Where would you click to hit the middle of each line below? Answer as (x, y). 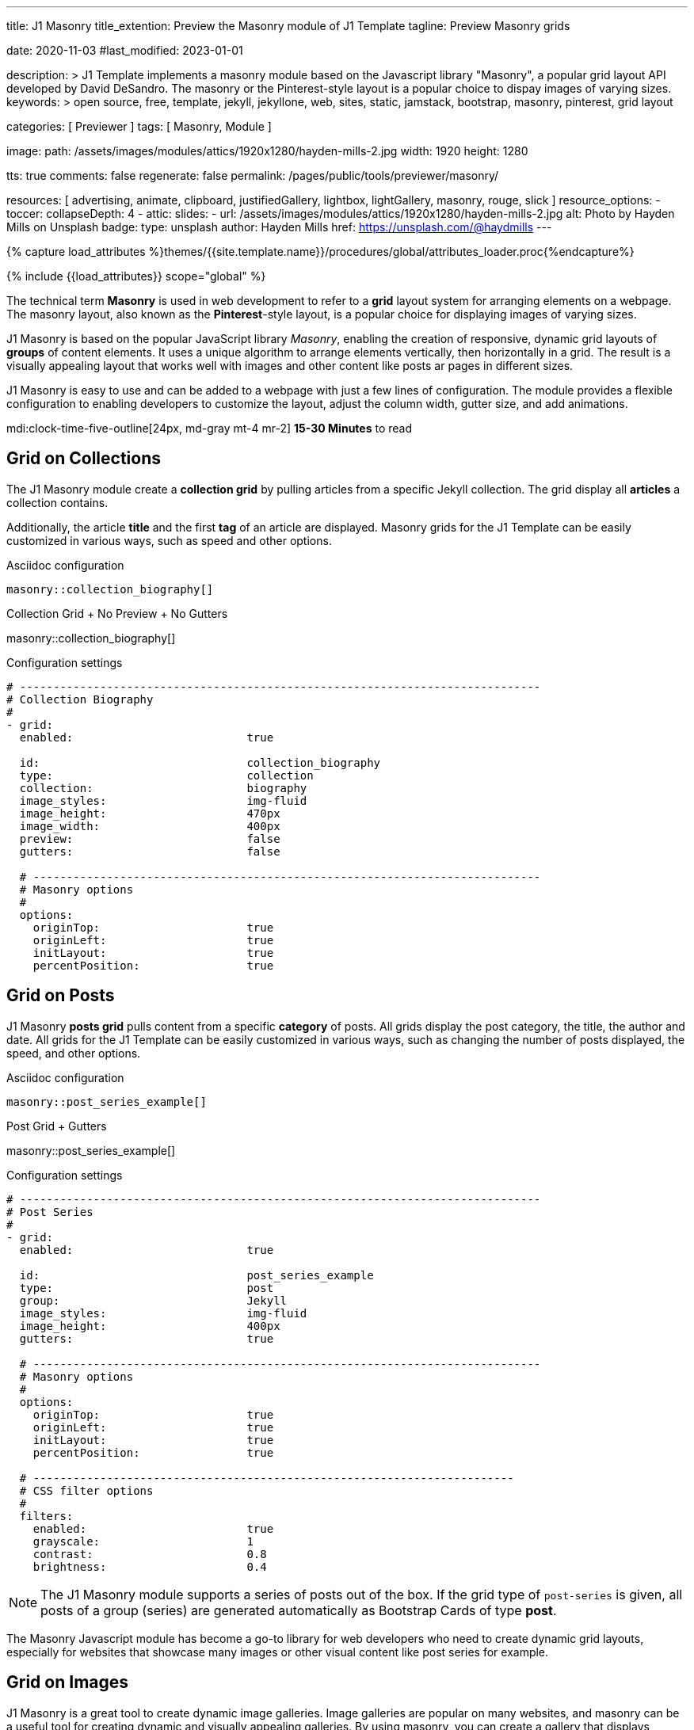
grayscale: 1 (143, 1541)
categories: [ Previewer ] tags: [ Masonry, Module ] (139, 126)
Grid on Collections (84, 459)
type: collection (166, 775)
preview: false (150, 838)
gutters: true (147, 1338)
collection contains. (57, 502)
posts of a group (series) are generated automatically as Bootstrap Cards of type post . (299, 1610)
